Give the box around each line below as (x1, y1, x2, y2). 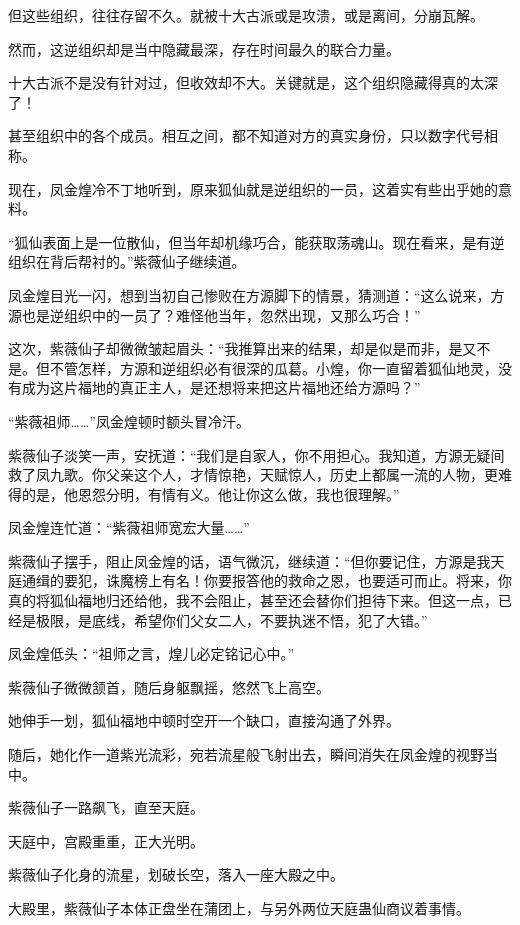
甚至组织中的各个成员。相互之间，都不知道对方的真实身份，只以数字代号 (8, 125, 484, 146)
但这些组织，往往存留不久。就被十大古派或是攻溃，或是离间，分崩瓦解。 (8, 5, 484, 25)
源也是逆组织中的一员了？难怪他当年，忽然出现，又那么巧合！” (8, 304, 421, 325)
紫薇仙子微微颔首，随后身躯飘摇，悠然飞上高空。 (8, 676, 330, 697)
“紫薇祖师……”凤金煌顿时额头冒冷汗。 (8, 410, 250, 431)
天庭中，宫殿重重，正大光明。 (8, 830, 204, 851)
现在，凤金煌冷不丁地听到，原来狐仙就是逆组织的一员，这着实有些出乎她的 (8, 178, 498, 199)
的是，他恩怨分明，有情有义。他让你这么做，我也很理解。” (21, 483, 400, 504)
